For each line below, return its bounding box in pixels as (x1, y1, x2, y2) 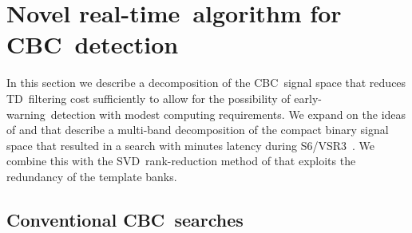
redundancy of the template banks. (6, 168, 177, 184)
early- (294, 89, 322, 106)
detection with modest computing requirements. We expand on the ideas (50, 105, 406, 122)
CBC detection (6, 28, 179, 61)
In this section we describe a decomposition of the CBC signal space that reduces (6, 74, 406, 91)
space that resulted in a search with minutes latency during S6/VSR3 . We (6, 136, 375, 153)
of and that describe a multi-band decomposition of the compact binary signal (6, 121, 389, 138)
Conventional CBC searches (6, 207, 244, 231)
